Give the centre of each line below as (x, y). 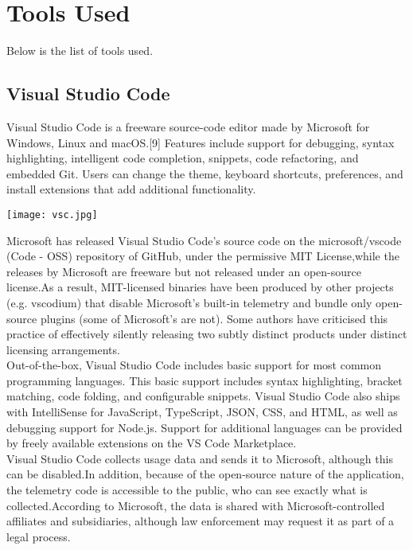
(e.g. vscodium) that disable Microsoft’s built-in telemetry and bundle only (189, 302)
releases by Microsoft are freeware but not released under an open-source (184, 271)
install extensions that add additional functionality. (131, 189)
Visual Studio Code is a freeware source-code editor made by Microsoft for (188, 126)
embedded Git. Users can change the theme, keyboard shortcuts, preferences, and (205, 173)
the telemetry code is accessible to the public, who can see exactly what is (187, 490)
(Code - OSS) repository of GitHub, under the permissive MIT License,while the (203, 256)
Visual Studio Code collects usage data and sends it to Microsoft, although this (200, 458)
